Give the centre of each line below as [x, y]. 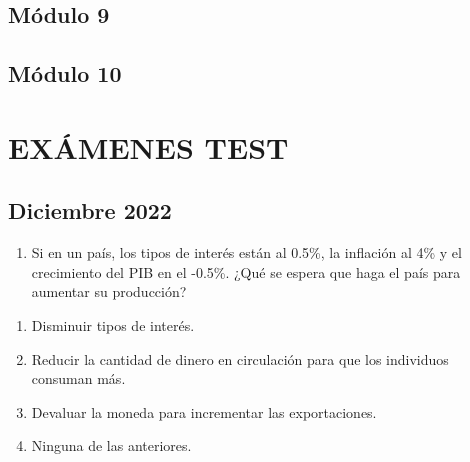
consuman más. [78, 378]
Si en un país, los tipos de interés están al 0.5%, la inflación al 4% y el [246, 252]
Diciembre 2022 [90, 210]
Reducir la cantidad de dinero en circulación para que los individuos [240, 358]
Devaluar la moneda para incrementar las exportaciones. [204, 411]
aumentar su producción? [109, 291]
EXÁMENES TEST [148, 146]
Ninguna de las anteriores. [111, 445]
